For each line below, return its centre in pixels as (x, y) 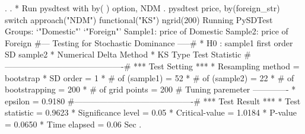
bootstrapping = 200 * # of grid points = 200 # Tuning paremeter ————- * (150, 89)
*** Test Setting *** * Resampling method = (216, 66)
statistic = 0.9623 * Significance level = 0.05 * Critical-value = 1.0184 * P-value (151, 112)
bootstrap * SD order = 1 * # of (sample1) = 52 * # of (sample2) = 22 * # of (150, 77)
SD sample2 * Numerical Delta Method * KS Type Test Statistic (123, 54)
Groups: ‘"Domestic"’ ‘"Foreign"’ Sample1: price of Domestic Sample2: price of (147, 31)
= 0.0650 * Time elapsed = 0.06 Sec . (73, 124)
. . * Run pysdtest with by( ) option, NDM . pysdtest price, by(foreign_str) (142, 8)
